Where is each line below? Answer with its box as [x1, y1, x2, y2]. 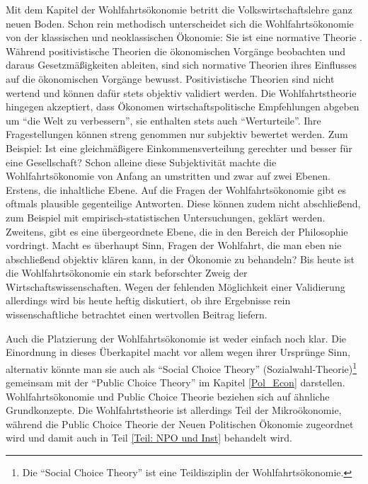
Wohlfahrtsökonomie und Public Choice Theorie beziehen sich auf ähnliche [6, 388, 330, 403]
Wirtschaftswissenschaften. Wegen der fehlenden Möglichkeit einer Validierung [6, 279, 345, 294]
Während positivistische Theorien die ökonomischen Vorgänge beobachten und [6, 43, 345, 58]
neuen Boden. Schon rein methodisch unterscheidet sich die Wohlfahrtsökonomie [6, 16, 354, 30]
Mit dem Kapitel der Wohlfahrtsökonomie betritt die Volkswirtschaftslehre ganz [6, 2, 352, 16]
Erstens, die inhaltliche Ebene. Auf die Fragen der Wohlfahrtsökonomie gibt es [6, 182, 346, 197]
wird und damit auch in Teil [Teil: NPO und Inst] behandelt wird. [6, 430, 292, 445]
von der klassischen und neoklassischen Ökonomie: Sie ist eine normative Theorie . [6, 30, 362, 45]
